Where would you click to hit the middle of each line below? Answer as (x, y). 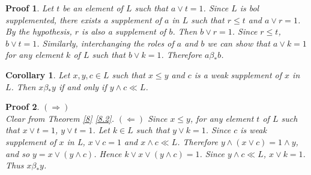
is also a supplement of (124, 31)
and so (18, 153)
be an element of (93, 8)
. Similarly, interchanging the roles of (105, 43)
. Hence (108, 153)
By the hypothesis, (39, 31)
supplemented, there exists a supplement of (84, 19)
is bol (249, 8)
